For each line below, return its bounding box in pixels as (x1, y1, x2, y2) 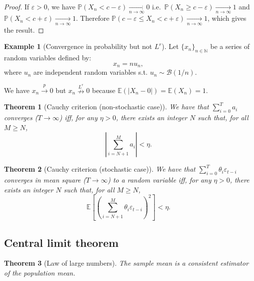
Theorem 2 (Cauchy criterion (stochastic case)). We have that (4, 164, 196, 174)
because (92, 85, 116, 95)
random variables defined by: (4, 52, 91, 63)
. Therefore (76, 13, 110, 23)
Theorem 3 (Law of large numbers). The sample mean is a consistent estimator (4, 258, 249, 268)
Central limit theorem (4, 234, 119, 250)
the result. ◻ (4, 24, 44, 35)
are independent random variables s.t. (33, 67, 148, 77)
